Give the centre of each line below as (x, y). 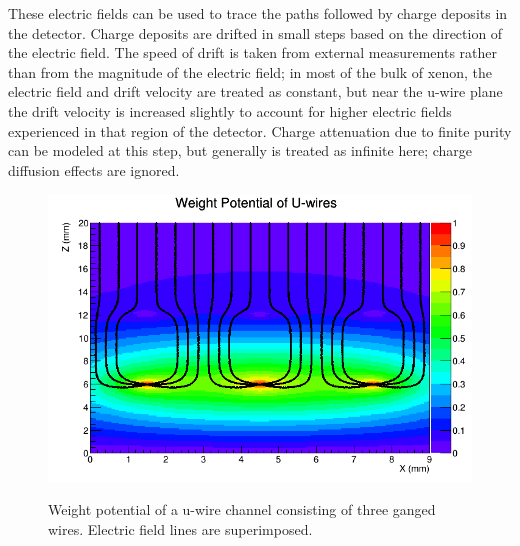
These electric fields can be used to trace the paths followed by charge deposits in (258, 13)
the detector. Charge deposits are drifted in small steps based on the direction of (255, 32)
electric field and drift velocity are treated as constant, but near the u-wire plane (255, 91)
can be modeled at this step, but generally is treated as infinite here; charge (240, 150)
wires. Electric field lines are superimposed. (180, 529)
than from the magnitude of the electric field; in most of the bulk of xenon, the (250, 71)
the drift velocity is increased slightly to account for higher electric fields (230, 110)
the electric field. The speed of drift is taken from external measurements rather (252, 52)
